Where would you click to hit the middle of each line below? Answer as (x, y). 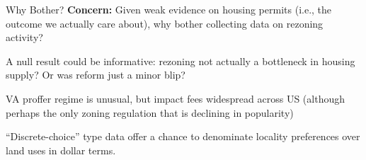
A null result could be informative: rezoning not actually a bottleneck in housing (181, 61)
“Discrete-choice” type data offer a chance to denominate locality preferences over (183, 136)
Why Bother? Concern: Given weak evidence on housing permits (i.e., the (169, 9)
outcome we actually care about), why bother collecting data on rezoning (165, 23)
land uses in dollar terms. (61, 150)
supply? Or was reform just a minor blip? (96, 75)
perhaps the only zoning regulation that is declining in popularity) (150, 112)
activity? (24, 37)
